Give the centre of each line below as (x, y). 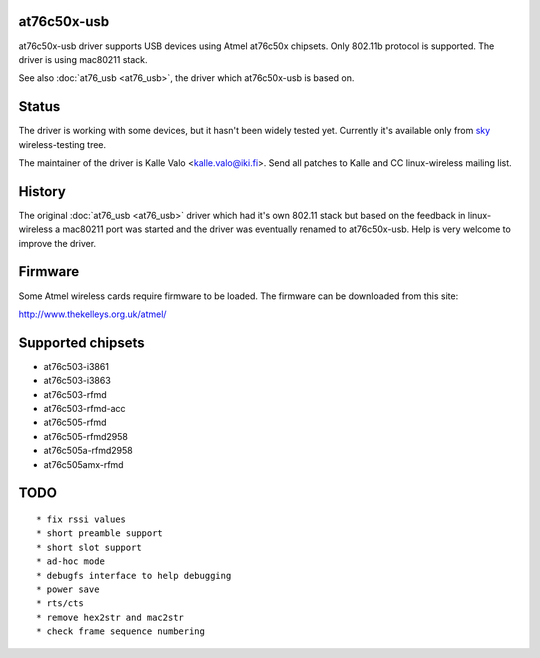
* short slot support (89, 547)
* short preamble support (100, 533)
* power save (68, 589)
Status (39, 106)
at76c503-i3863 (77, 381)
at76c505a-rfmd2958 (88, 451)
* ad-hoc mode (70, 561)
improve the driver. (57, 243)
